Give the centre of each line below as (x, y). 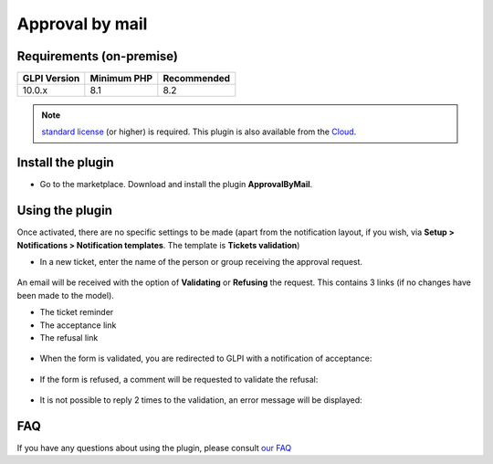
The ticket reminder (77, 312)
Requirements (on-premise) (97, 56)
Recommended (197, 79)
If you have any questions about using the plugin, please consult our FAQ (154, 448)
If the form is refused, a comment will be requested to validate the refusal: (179, 379)
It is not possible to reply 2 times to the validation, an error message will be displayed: (201, 400)
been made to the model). (65, 295)
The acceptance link (78, 325)
